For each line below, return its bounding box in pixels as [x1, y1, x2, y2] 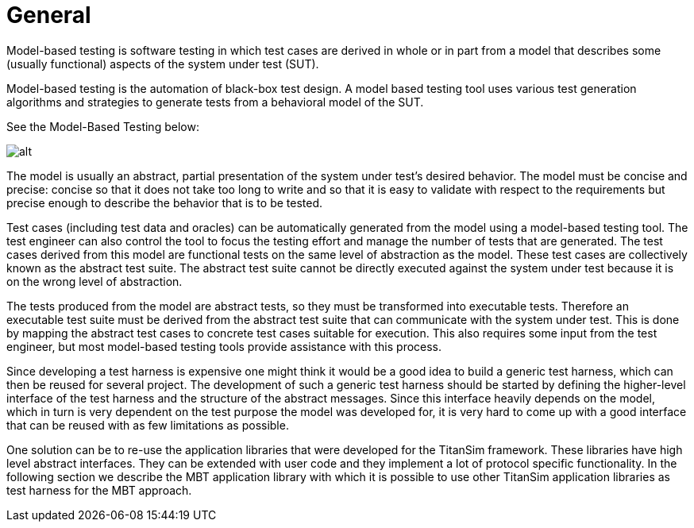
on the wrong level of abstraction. [6, 274, 183, 288]
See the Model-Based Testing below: [6, 119, 199, 133]
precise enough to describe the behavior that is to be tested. [6, 195, 323, 210]
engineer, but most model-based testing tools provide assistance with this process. [6, 339, 442, 353]
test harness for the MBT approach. [6, 483, 192, 497]
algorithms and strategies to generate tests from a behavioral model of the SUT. [6, 94, 424, 109]
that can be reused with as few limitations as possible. [6, 418, 289, 432]
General [6, 2, 91, 29]
